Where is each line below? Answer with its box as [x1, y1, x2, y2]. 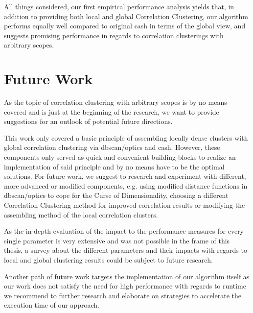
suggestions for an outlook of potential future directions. [4, 116, 173, 126]
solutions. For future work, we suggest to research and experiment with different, [4, 171, 246, 181]
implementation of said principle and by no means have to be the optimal [4, 161, 225, 171]
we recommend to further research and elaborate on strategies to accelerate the [4, 290, 242, 300]
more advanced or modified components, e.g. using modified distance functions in [4, 180, 248, 191]
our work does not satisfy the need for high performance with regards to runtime [4, 281, 246, 291]
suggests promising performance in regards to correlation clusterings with [4, 30, 224, 40]
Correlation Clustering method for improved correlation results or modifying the [4, 200, 245, 210]
